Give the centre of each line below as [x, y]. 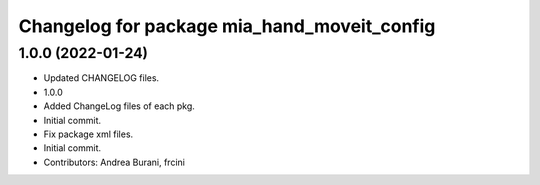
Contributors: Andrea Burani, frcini [114, 162]
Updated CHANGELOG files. [101, 78]
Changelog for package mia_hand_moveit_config [227, 26]
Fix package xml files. [88, 134]
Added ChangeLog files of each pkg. [119, 106]
